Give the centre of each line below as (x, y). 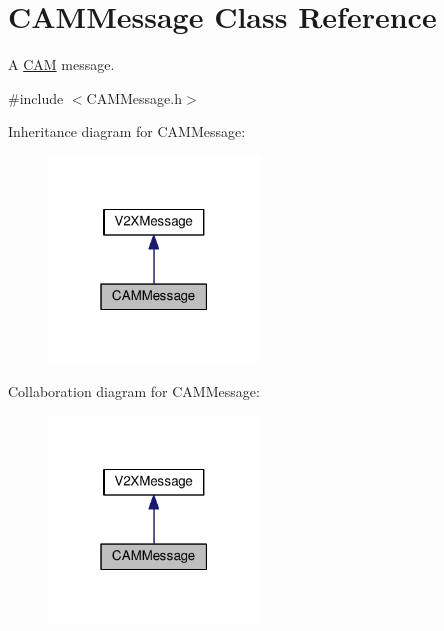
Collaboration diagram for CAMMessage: (134, 391)
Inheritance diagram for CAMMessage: (127, 131)
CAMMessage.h (134, 97)
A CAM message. (61, 64)
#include (36, 97)
